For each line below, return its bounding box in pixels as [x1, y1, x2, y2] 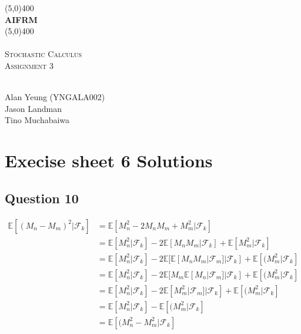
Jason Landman [5, 102, 62, 114]
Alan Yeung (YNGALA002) [5, 91, 105, 103]
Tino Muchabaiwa [5, 114, 70, 126]
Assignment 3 [5, 59, 53, 71]
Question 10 [5, 189, 79, 207]
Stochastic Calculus [5, 48, 82, 60]
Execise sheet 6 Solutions [5, 148, 213, 173]
